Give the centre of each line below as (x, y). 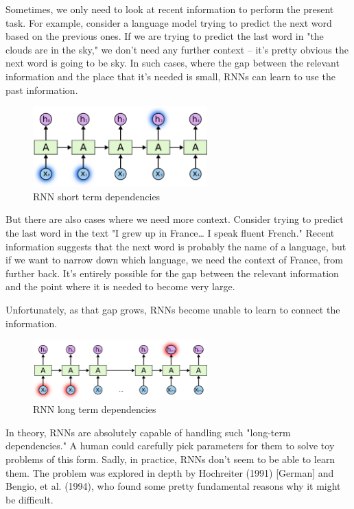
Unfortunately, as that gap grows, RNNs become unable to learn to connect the (173, 309)
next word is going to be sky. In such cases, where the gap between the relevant (173, 63)
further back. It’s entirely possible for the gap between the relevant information (172, 273)
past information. (42, 90)
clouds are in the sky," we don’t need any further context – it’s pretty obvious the (177, 49)
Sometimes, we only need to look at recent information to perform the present (170, 9)
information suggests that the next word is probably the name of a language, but (176, 246)
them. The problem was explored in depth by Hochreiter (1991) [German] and (170, 472)
